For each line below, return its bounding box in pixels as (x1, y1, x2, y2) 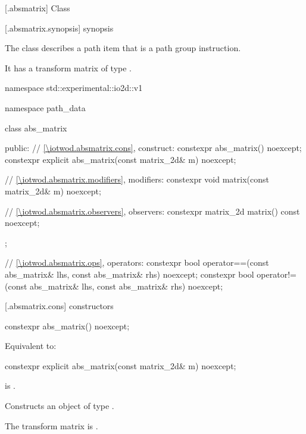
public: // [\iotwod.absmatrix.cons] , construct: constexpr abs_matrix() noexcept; (5, 141, 302, 154)
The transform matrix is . (5, 419, 98, 432)
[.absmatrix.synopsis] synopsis (5, 21, 114, 34)
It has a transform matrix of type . (5, 61, 132, 74)
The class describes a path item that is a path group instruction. (5, 42, 241, 54)
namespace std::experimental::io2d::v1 (5, 81, 143, 94)
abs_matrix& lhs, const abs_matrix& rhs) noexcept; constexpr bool (5, 268, 254, 280)
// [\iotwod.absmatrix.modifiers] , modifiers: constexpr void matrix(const (5, 173, 269, 185)
